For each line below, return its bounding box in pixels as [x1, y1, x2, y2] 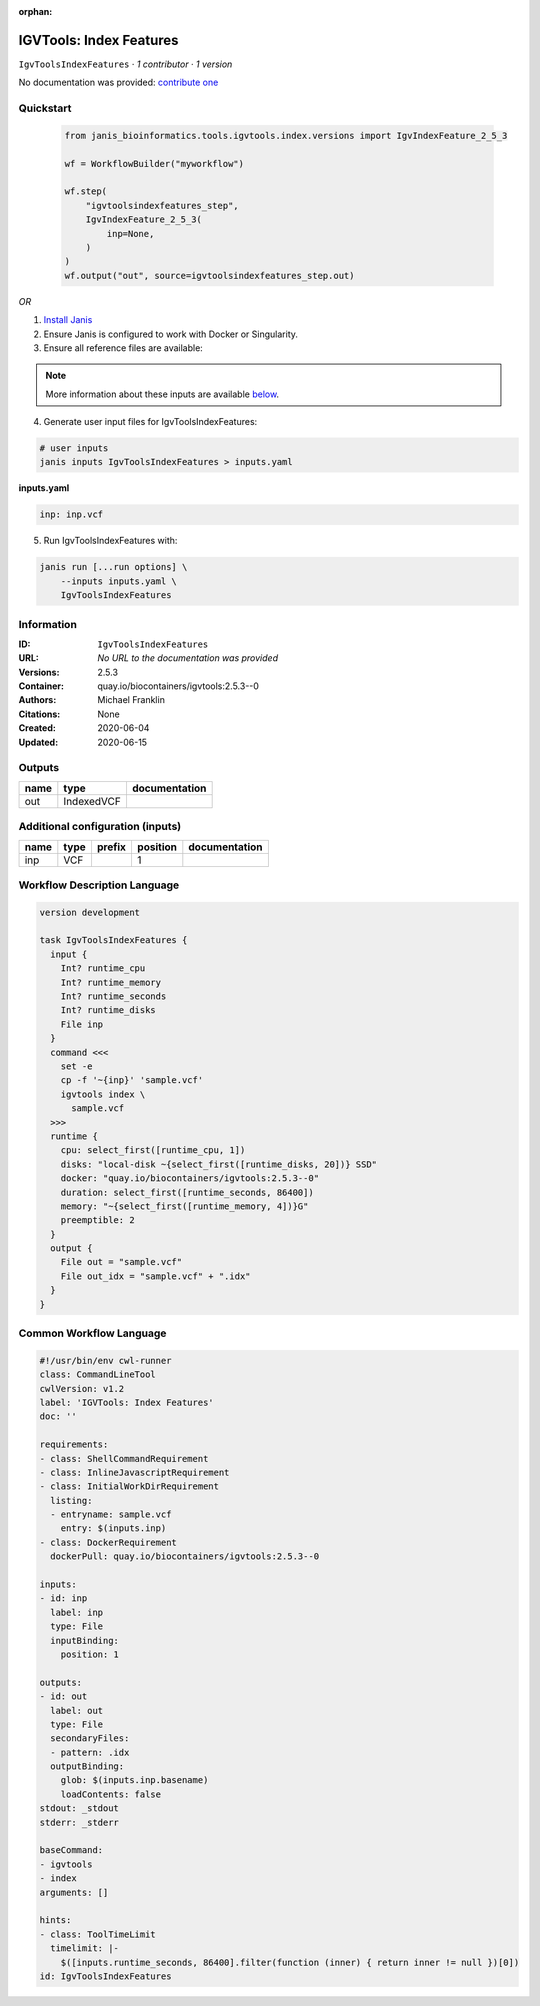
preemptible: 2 [60, 1215, 135, 1226]
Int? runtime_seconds [60, 991, 167, 1002]
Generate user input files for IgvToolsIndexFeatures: [43, 416, 258, 428]
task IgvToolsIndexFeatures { [39, 935, 188, 946]
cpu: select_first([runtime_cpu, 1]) [60, 1145, 246, 1156]
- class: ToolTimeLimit [39, 1928, 157, 1940]
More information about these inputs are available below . [45, 388, 280, 400]
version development [39, 906, 140, 918]
